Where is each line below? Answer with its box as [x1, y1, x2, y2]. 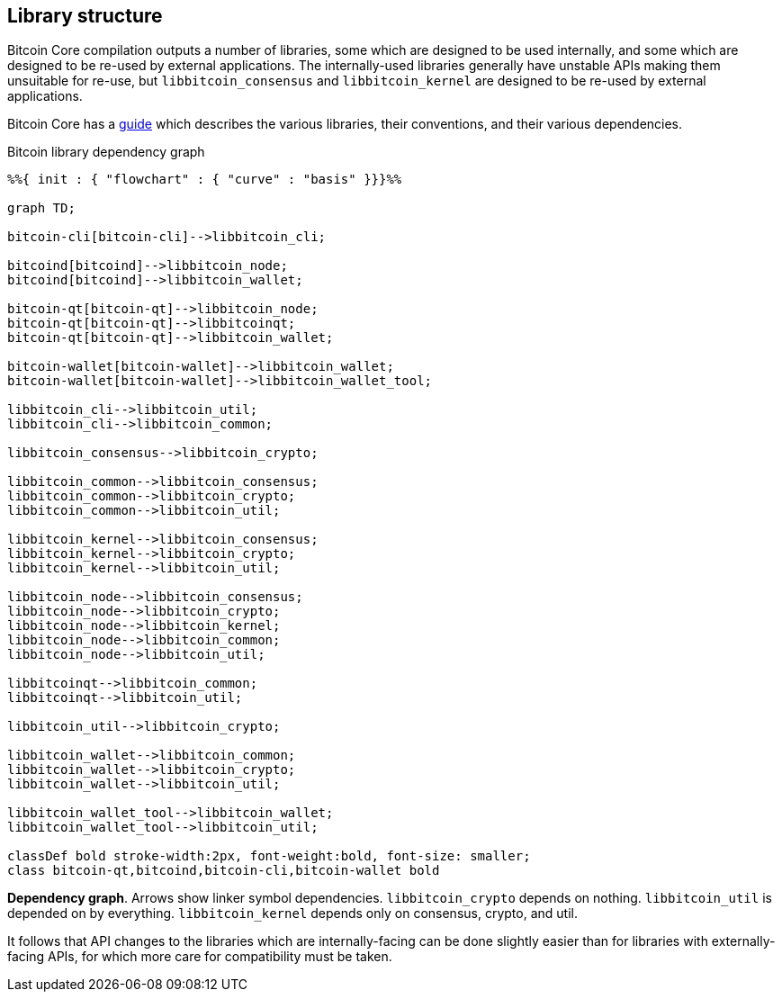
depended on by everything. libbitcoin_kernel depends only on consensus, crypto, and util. [7, 905, 578, 922]
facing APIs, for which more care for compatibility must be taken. [7, 949, 392, 965]
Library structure [7, 4, 163, 27]
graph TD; [7, 201, 76, 216]
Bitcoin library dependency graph [7, 144, 205, 160]
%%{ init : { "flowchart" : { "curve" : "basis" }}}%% [7, 172, 402, 187]
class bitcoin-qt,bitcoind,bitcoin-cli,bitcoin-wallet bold [7, 863, 440, 878]
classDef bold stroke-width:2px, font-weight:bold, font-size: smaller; [7, 849, 531, 864]
